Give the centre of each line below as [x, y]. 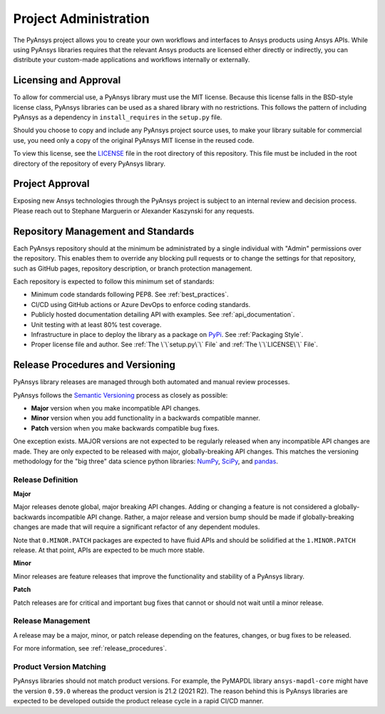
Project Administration [81, 19]
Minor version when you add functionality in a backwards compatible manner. [145, 418]
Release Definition [46, 480]
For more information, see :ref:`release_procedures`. [90, 648]
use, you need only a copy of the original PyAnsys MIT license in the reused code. [134, 140]
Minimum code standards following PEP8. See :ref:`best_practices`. [130, 295]
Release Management [52, 621]
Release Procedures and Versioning [94, 365]
